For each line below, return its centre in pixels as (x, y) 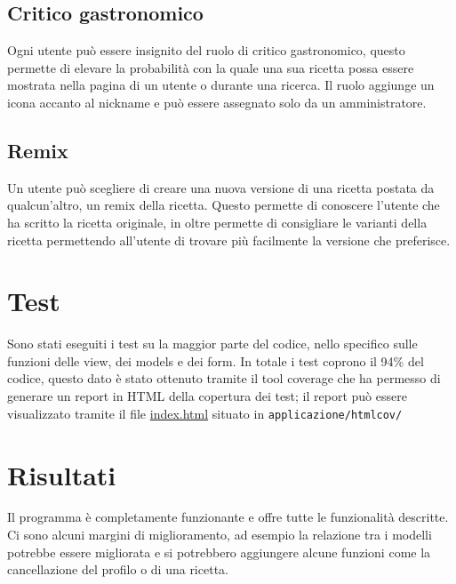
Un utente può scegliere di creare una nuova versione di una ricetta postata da (221, 187)
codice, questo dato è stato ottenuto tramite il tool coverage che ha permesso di (224, 378)
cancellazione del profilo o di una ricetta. (118, 569)
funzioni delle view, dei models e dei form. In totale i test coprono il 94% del (216, 360)
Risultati (62, 474)
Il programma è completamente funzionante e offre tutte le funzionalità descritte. (228, 517)
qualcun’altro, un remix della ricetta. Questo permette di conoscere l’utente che (224, 205)
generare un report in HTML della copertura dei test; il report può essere (207, 396)
